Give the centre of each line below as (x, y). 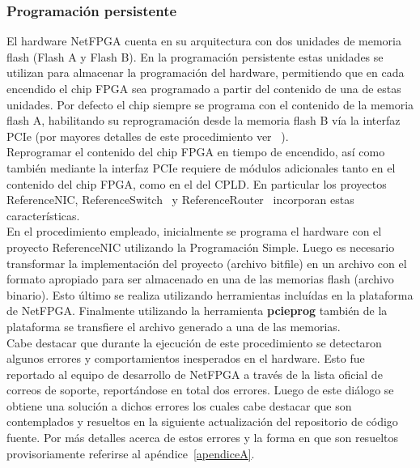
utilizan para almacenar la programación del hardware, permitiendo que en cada (206, 72)
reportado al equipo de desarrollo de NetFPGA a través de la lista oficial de (195, 374)
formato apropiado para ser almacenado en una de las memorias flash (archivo (200, 279)
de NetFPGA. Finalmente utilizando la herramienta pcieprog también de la (197, 311)
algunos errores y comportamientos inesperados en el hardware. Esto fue (186, 358)
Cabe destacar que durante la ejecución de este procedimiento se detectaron (194, 342)
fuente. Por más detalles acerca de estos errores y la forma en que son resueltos (202, 438)
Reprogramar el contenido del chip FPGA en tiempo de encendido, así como (196, 152)
